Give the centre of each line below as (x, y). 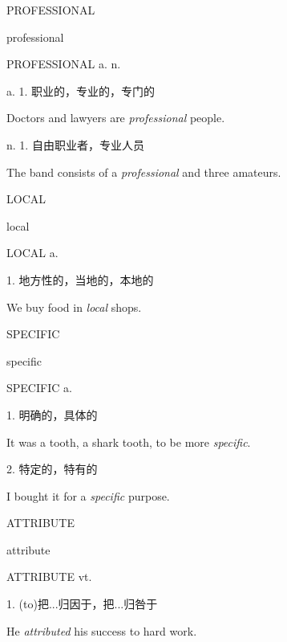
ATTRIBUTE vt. (49, 577)
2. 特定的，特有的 (52, 469)
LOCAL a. (32, 253)
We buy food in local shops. (74, 307)
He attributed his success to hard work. (102, 630)
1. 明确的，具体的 (52, 414)
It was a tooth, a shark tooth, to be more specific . (129, 442)
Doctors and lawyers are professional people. (116, 118)
